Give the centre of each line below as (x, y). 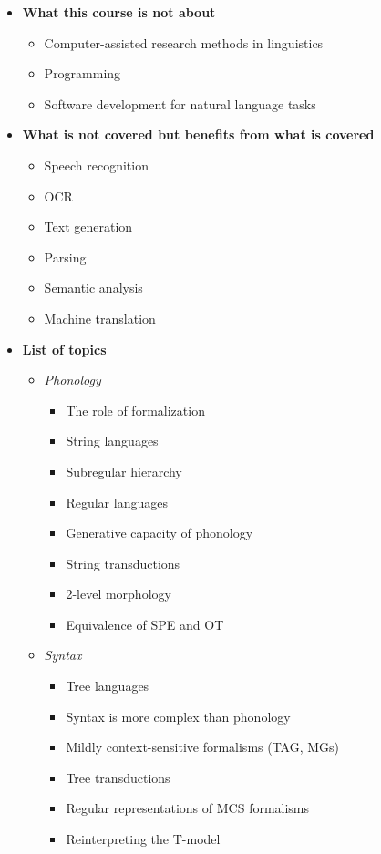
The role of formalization (135, 410)
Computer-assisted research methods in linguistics (184, 42)
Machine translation (100, 318)
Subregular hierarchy (124, 471)
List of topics (64, 349)
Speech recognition (96, 165)
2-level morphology (118, 594)
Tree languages (108, 686)
